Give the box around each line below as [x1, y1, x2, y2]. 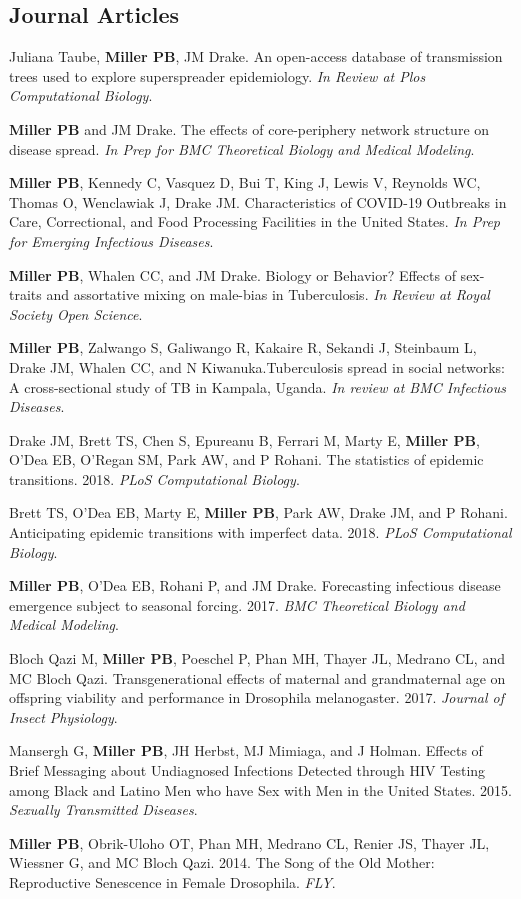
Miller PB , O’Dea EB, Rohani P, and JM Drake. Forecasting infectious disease [9, 575, 501, 596]
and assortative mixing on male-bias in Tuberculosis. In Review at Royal [46, 284, 490, 305]
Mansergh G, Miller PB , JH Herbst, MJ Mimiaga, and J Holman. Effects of [9, 740, 483, 761]
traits [9, 284, 42, 305]
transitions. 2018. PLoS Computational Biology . [9, 468, 300, 489]
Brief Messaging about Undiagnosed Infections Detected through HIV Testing [9, 760, 486, 781]
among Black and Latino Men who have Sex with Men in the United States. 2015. [9, 779, 512, 800]
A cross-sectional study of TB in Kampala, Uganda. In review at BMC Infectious [9, 376, 506, 397]
